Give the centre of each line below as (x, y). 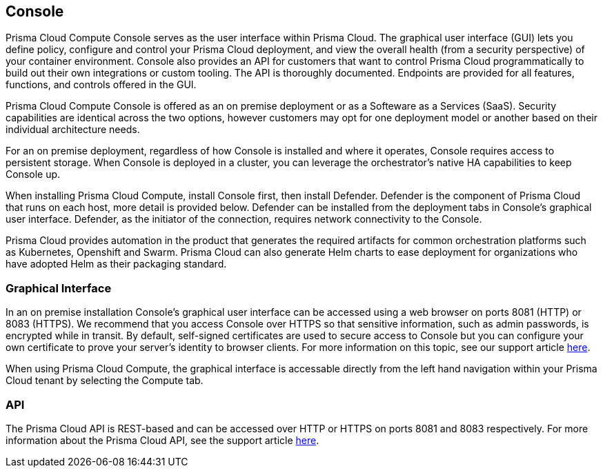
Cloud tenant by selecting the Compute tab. (105, 381)
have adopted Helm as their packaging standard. (116, 264)
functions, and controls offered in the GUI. (101, 85)
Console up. (33, 174)
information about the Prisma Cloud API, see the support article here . (162, 440)
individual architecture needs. (73, 130)
